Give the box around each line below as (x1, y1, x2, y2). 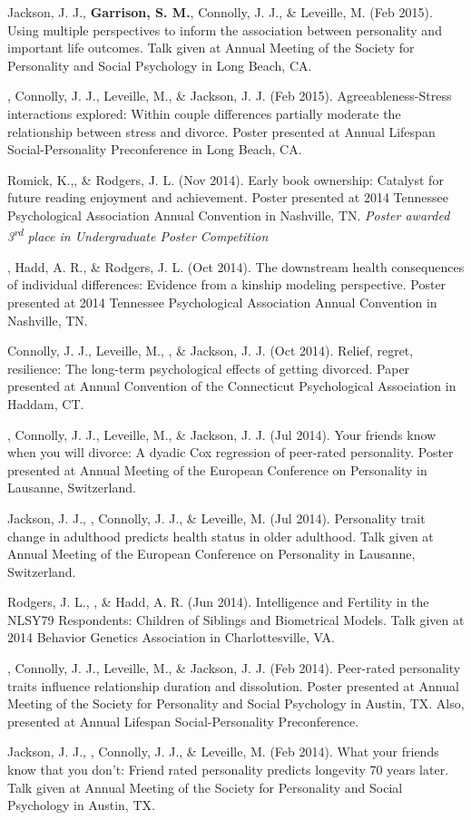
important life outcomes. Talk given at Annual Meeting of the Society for (7, 38, 415, 57)
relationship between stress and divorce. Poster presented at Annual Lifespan (7, 122, 436, 141)
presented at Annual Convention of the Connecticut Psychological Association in (7, 376, 456, 395)
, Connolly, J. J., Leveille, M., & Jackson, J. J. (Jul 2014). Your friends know (7, 425, 437, 444)
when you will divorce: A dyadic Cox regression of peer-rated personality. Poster (7, 443, 454, 462)
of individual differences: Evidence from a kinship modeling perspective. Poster (7, 275, 446, 294)
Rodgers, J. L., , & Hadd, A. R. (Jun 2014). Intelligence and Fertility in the (7, 592, 429, 611)
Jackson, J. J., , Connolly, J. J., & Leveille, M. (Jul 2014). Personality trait (7, 508, 426, 527)
